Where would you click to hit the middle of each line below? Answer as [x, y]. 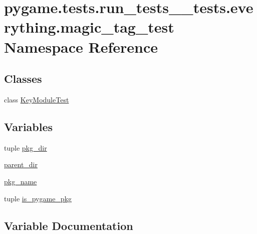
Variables [29, 126]
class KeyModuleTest [37, 99]
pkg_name [21, 181]
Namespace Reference [81, 46]
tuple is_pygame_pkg [38, 198]
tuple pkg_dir [26, 147]
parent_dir [21, 164]
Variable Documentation [69, 225]
